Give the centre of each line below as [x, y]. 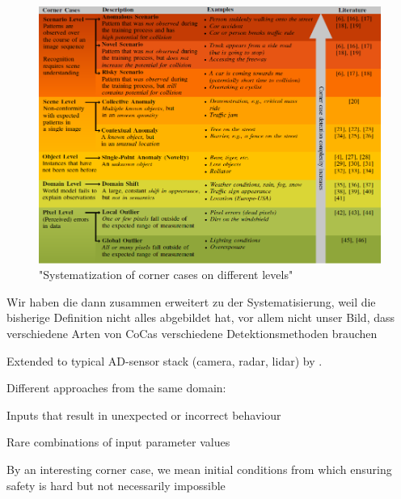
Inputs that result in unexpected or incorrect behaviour [144, 414]
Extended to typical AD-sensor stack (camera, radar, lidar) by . [165, 360]
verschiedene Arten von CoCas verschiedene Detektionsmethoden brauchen [192, 334]
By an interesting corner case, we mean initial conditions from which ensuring [199, 469]
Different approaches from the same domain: [116, 388]
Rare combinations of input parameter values [118, 442]
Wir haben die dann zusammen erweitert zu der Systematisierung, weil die [191, 301]
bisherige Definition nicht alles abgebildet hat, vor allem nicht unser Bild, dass [201, 317]
